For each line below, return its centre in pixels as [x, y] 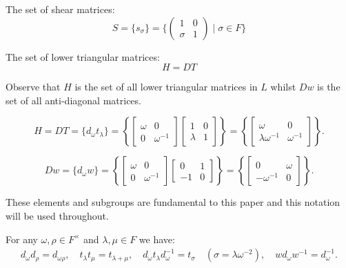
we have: [157, 239]
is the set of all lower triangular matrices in [166, 87]
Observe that [33, 87]
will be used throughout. [57, 215]
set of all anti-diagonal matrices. [73, 100]
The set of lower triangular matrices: [83, 56]
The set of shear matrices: [60, 9]
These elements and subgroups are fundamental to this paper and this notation [173, 202]
